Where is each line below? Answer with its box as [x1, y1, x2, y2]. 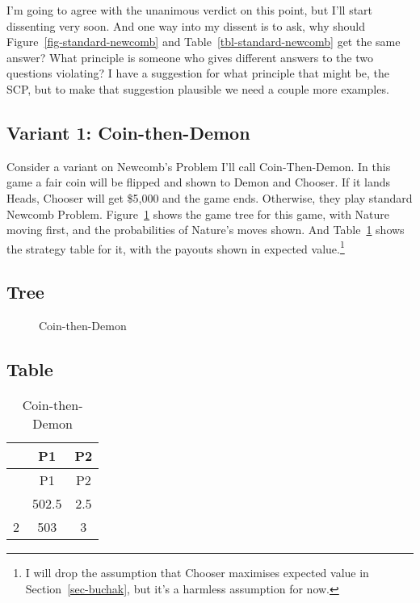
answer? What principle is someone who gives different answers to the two [6, 48, 373, 65]
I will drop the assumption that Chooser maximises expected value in [25, 563, 369, 580]
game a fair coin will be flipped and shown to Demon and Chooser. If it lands [6, 174, 390, 191]
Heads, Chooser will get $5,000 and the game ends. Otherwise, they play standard [6, 189, 413, 206]
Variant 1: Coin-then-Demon [6, 119, 250, 144]
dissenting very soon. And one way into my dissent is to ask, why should [6, 17, 365, 34]
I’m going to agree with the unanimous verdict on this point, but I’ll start [6, 2, 373, 18]
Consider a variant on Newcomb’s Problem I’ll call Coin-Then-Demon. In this [6, 157, 391, 174]
